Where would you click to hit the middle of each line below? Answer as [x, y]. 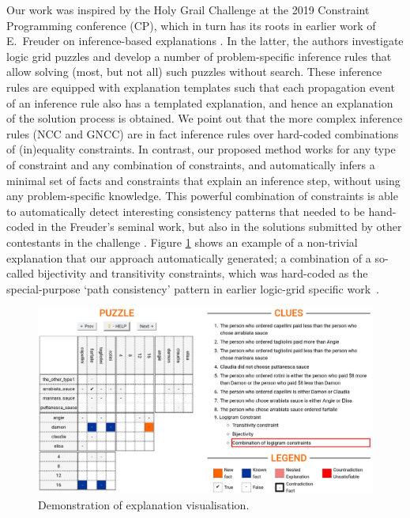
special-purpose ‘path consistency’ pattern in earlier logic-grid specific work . [193, 288]
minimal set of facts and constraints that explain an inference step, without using [203, 180]
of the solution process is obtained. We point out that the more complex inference [205, 118]
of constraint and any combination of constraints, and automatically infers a [191, 164]
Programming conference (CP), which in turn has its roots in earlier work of [191, 25]
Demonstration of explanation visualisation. [144, 504]
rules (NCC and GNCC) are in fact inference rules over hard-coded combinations [203, 133]
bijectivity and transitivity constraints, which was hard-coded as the [203, 273]
